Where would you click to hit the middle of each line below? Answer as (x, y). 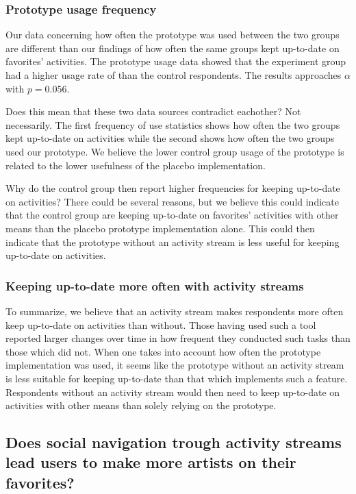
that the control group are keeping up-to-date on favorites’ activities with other (172, 215)
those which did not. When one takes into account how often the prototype (163, 351)
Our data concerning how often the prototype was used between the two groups (173, 35)
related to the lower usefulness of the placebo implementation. (136, 165)
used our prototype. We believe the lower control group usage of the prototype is (175, 151)
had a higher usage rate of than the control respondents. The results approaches (174, 75)
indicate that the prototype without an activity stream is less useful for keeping (173, 242)
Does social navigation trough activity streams (174, 442)
